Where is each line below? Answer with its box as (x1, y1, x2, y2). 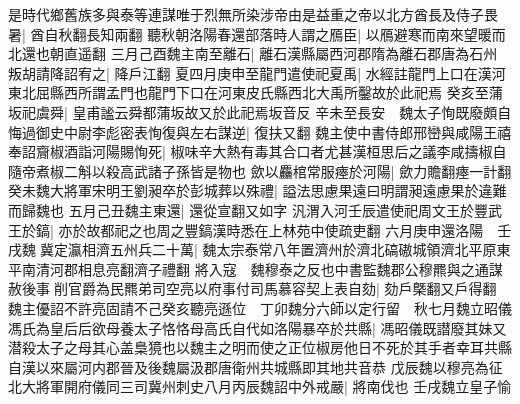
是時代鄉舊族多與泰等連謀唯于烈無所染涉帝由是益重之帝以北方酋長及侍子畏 (8, 4, 498, 24)
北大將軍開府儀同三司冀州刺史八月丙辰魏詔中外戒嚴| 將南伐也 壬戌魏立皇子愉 (8, 376, 512, 397)
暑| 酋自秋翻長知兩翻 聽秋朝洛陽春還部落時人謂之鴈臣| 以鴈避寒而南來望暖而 (8, 23, 506, 44)
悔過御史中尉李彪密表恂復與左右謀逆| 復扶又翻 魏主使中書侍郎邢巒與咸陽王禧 (8, 121, 512, 142)
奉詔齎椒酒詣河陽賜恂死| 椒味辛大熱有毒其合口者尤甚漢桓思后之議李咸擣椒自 (8, 141, 507, 162)
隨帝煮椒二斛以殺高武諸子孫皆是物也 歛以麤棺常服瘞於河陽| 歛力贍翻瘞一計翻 (8, 160, 512, 181)
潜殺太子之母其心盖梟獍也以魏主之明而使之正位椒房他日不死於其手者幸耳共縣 (8, 337, 512, 358)
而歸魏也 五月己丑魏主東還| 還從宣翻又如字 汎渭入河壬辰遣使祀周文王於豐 (8, 199, 488, 220)
